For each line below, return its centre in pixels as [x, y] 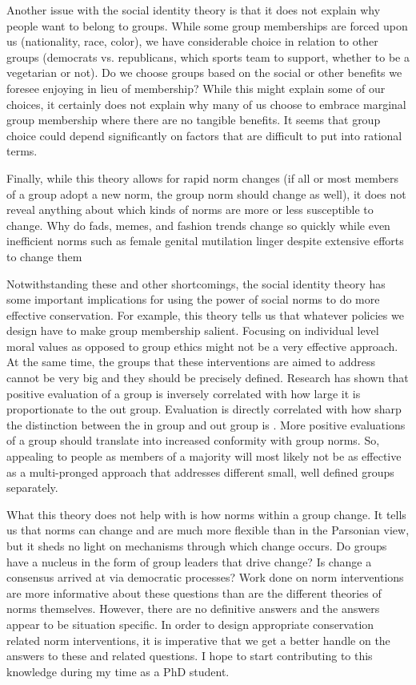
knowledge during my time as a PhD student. [118, 671]
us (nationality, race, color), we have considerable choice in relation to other [192, 41]
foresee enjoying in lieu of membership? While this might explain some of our [196, 88]
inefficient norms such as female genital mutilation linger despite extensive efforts [205, 241]
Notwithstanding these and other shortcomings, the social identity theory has [196, 283]
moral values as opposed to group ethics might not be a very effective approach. [202, 346]
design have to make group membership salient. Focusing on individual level [193, 330]
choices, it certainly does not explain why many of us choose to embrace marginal [206, 104]
